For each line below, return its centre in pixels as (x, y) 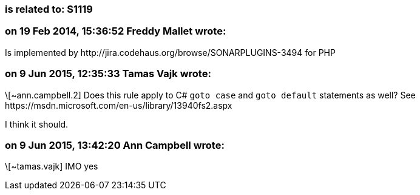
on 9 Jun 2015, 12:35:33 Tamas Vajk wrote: (108, 74)
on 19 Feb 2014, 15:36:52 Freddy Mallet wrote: (116, 31)
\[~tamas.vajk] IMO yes (52, 166)
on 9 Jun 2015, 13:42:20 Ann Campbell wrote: (115, 145)
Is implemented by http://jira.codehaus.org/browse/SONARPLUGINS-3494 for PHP (170, 52)
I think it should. (37, 124)
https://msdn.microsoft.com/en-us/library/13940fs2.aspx (119, 105)
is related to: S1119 (49, 9)
